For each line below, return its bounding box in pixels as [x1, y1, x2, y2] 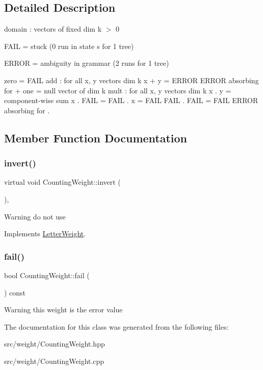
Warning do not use [4, 211, 66, 221]
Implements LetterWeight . [4, 228, 86, 239]
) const [4, 287, 26, 298]
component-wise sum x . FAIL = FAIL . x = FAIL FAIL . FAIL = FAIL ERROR [4, 95, 258, 106]
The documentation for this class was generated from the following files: [4, 321, 229, 332]
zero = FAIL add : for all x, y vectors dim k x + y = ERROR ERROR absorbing [4, 75, 259, 85]
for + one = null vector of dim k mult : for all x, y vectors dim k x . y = [4, 85, 231, 95]
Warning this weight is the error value [4, 304, 123, 315]
